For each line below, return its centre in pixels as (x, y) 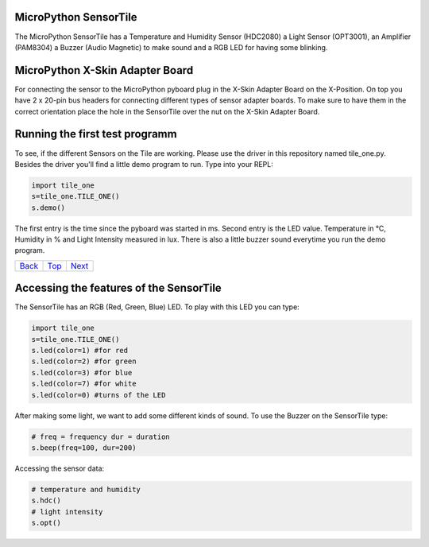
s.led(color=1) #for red (80, 351)
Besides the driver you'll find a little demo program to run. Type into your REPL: (144, 164)
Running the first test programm (96, 134)
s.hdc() (46, 500)
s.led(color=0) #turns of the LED (99, 395)
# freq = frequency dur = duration (100, 436)
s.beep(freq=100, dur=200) (84, 448)
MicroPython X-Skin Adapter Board (104, 70)
